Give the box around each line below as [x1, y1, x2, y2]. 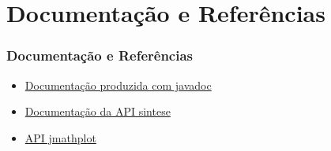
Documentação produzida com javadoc [24, 76, 212, 93]
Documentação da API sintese [24, 103, 171, 120]
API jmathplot [24, 129, 96, 145]
